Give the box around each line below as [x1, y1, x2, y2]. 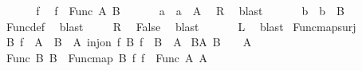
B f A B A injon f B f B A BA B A [6, 34, 252, 50]
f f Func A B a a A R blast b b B [36, 2, 344, 18]
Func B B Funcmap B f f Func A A [6, 49, 208, 65]
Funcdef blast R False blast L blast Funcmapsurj [6, 18, 356, 34]
